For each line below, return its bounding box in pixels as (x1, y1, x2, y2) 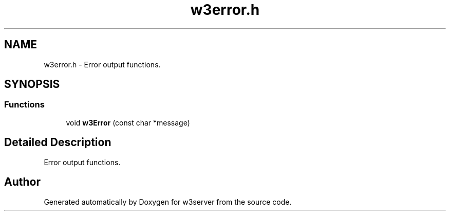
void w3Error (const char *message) (66, 118, 190, 127)
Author (4, 175, 41, 189)
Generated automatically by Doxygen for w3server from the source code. (44, 197, 292, 206)
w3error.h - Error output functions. (44, 60, 161, 69)
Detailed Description (4, 136, 111, 149)
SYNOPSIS (4, 78, 60, 91)
